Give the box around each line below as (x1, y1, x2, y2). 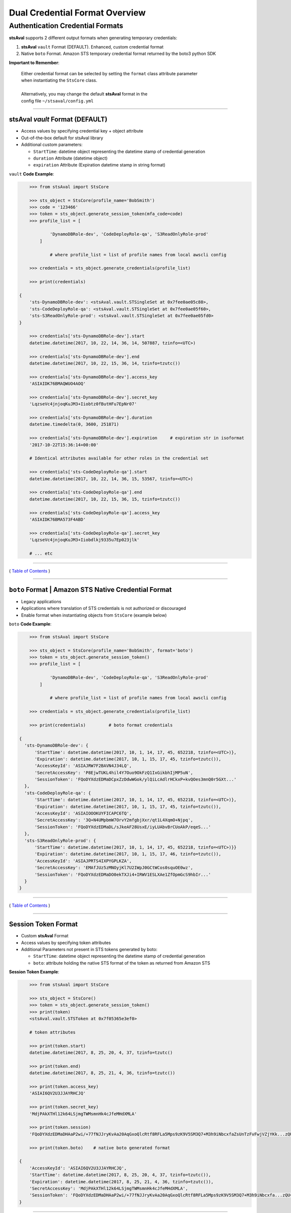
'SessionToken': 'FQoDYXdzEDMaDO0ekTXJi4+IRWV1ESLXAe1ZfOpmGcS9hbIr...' (34, 871, 211, 877)
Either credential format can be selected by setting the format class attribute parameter (21, 70, 198, 76)
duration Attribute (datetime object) (33, 155, 108, 161)
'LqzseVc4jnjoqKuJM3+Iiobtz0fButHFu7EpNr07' (29, 401, 137, 407)
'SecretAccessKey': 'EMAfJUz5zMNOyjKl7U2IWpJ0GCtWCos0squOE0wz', (34, 865, 194, 870)
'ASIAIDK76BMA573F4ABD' (29, 517, 86, 522)
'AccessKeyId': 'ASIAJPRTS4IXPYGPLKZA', (34, 858, 132, 864)
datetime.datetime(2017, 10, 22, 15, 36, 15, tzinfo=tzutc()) (29, 496, 180, 502)
